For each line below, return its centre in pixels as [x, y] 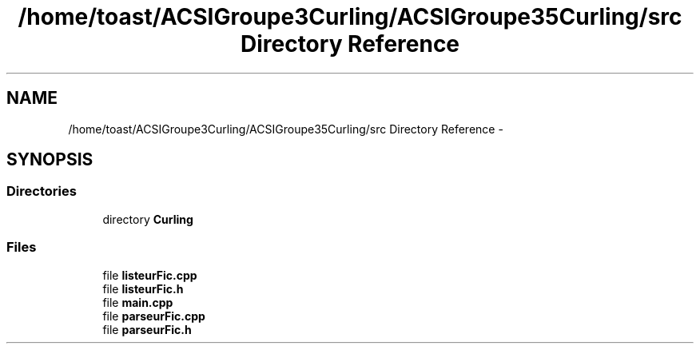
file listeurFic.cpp [150, 275]
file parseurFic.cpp [154, 316]
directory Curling [148, 219]
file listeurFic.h [143, 288]
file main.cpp [138, 302]
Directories [42, 191]
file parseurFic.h [147, 329]
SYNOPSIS [50, 160]
